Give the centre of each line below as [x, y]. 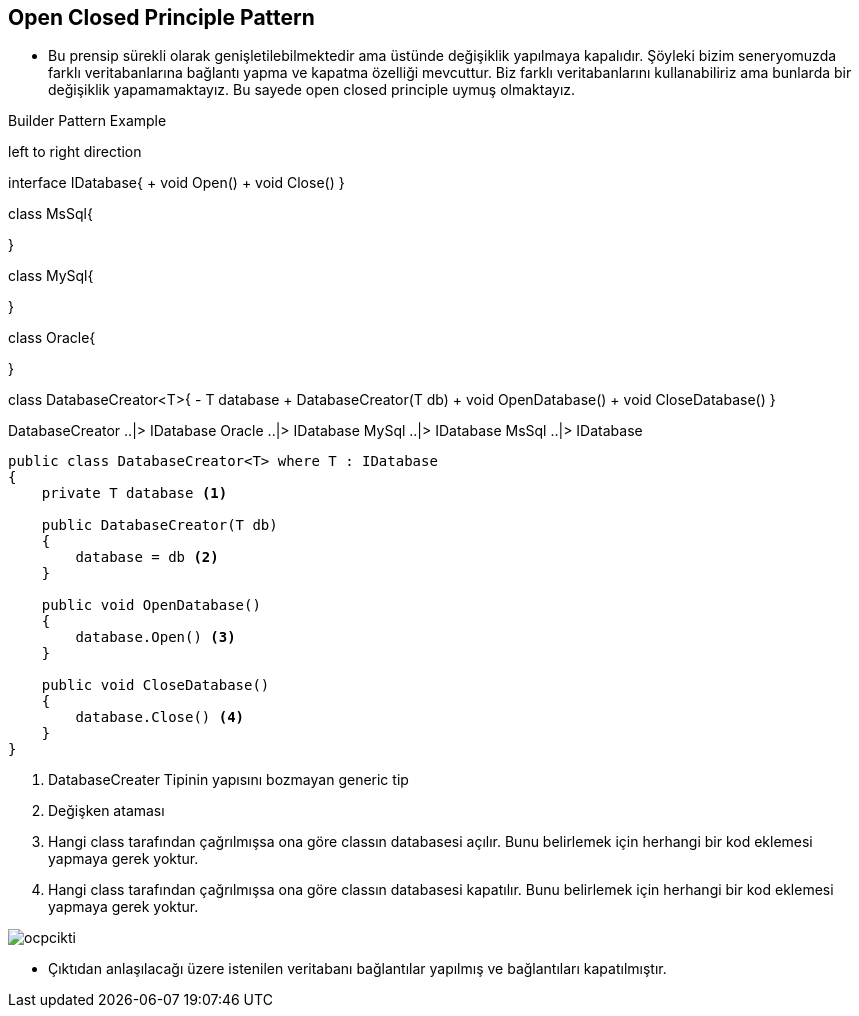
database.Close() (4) [160, 717]
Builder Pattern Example [87, 121]
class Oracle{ [52, 338]
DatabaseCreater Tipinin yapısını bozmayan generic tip [228, 780]
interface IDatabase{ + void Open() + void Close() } [176, 183]
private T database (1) [134, 493]
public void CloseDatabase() [155, 685]
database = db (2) [147, 557]
